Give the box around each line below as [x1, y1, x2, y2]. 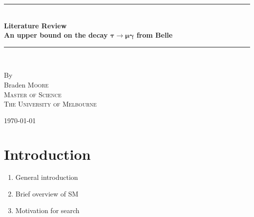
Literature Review [4, 20, 67, 30]
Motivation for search [15, 205, 80, 215]
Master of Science [4, 89, 62, 99]
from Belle [136, 30, 173, 40]
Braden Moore [4, 79, 49, 89]
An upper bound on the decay [4, 30, 108, 40]
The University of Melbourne [4, 99, 97, 109]
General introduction [15, 172, 78, 182]
